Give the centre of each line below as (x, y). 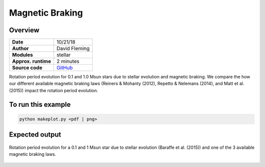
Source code (27, 68)
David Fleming (73, 48)
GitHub (65, 68)
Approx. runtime (32, 61)
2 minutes (68, 61)
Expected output (35, 135)
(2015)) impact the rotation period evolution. (53, 90)
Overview (24, 30)
